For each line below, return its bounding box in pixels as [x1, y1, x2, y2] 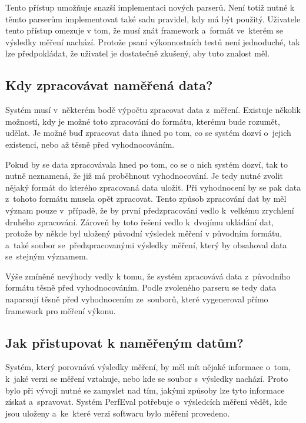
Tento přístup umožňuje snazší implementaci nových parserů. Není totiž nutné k [5, 1, 295, 13]
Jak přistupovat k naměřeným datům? [5, 333, 244, 351]
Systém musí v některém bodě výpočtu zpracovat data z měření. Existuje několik [5, 104, 301, 116]
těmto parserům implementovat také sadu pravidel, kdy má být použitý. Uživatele [5, 12, 301, 25]
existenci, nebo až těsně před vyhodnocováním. [5, 138, 175, 150]
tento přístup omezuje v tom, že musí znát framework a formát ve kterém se [5, 24, 284, 36]
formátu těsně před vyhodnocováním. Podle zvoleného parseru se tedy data [5, 281, 277, 294]
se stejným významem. [5, 250, 88, 262]
